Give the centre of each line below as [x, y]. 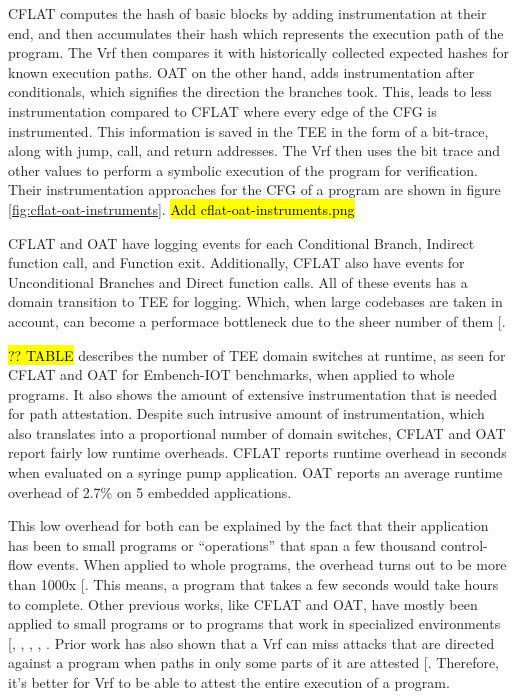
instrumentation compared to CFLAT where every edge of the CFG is [222, 110]
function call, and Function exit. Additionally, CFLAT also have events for [236, 262]
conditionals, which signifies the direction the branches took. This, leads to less [250, 91]
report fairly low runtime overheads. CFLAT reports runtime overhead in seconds [257, 452]
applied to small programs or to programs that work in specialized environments [254, 623]
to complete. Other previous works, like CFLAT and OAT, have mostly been [243, 603]
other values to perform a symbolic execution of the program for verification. [243, 169]
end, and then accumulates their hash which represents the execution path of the [256, 32]
